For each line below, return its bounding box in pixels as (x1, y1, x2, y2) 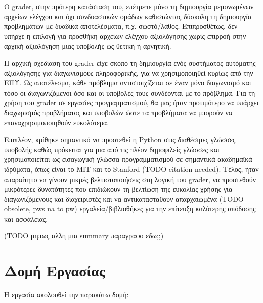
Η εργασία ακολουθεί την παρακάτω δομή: (4, 289, 129, 300)
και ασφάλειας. (4, 213, 48, 224)
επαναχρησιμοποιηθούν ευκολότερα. (4, 117, 109, 127)
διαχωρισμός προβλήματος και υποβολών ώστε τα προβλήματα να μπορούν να (4, 107, 233, 117)
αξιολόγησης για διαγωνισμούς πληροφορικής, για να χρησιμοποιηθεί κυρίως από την (4, 67, 253, 78)
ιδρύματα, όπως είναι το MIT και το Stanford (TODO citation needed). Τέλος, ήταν (4, 163, 259, 174)
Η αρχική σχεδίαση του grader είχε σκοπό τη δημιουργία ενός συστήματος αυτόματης (4, 57, 256, 68)
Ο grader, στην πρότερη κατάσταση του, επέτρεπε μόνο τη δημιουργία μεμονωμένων (4, 1, 254, 11)
